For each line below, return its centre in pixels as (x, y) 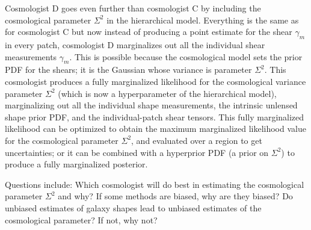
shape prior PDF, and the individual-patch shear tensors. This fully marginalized (155, 117)
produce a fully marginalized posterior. (76, 164)
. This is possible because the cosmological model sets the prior (186, 56)
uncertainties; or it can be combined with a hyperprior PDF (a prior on (137, 152)
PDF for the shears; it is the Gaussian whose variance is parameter (128, 70)
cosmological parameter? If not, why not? (81, 219)
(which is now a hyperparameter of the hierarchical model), (167, 93)
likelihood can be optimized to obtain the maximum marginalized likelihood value (155, 129)
